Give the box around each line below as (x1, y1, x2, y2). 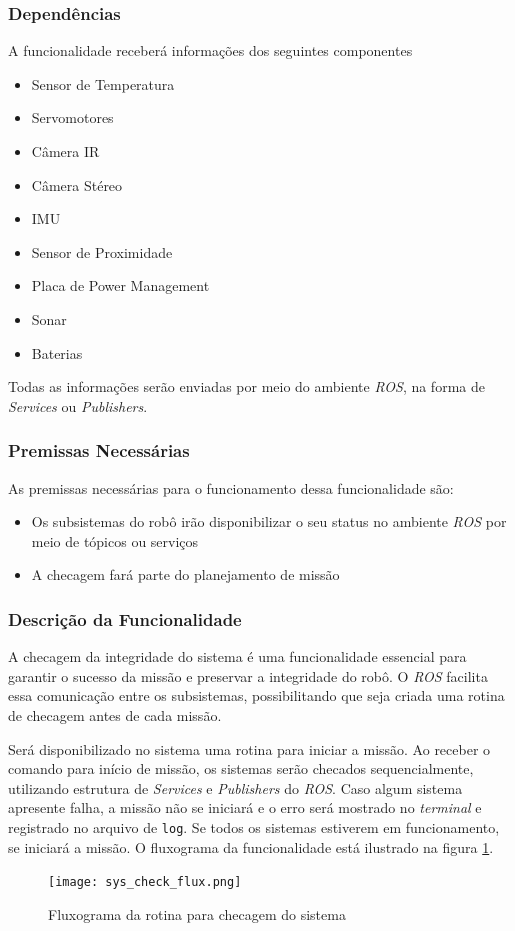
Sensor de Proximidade (31, 241, 173, 262)
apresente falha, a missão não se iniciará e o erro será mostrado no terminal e (8, 797, 482, 818)
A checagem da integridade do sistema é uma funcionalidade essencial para (8, 646, 467, 667)
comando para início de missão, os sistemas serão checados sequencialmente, (8, 758, 474, 779)
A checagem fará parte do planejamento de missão (31, 564, 340, 585)
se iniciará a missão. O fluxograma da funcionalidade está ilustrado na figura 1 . (8, 836, 494, 857)
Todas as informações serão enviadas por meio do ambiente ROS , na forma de (8, 376, 485, 397)
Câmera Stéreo (31, 174, 123, 195)
